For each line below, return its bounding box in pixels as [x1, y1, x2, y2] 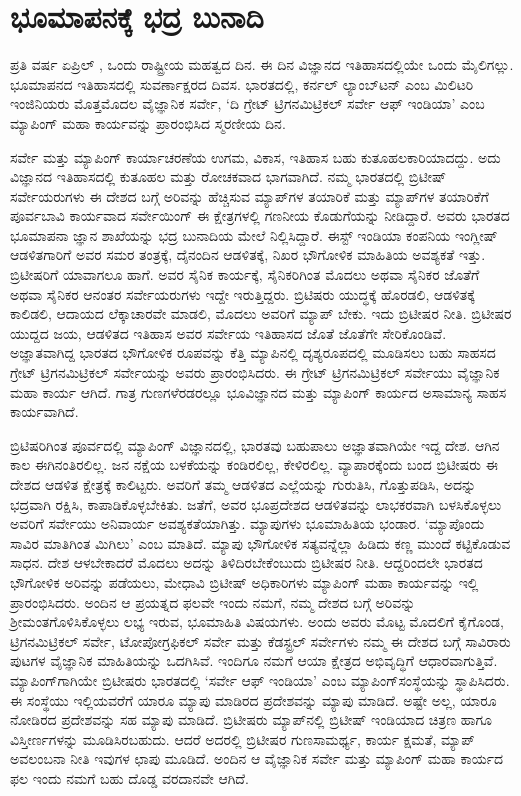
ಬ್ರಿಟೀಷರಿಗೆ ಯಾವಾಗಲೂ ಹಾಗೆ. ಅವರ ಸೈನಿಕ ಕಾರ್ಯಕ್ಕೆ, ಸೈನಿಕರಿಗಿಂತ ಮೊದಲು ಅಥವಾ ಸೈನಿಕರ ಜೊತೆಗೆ [10, 264, 480, 285]
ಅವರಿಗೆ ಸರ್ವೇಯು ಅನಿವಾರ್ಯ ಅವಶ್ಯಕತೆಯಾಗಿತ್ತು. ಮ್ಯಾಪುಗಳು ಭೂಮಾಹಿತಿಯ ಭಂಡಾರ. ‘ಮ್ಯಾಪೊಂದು [10, 513, 485, 534]
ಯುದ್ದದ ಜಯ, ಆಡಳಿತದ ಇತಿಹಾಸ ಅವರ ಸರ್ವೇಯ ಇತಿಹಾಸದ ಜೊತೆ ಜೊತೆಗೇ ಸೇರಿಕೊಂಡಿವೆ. [10, 322, 447, 343]
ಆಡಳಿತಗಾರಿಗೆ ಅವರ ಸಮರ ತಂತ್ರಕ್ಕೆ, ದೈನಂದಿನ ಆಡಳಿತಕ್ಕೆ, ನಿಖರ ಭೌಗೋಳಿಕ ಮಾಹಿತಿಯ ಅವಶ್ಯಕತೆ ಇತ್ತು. [10, 244, 486, 265]
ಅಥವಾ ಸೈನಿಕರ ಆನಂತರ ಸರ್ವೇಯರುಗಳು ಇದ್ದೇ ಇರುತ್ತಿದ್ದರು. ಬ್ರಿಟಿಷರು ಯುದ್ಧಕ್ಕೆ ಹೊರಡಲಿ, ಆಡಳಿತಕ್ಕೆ [10, 283, 475, 304]
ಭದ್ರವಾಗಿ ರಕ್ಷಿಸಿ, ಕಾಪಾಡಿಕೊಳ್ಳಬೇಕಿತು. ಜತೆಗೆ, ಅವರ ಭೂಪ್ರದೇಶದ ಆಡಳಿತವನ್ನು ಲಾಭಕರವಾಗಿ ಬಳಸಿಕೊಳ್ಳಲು [10, 493, 502, 514]
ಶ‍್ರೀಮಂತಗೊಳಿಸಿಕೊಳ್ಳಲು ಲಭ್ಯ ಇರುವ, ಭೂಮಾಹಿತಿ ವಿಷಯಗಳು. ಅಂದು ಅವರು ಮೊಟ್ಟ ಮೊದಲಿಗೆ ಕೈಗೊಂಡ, [10, 611, 504, 632]
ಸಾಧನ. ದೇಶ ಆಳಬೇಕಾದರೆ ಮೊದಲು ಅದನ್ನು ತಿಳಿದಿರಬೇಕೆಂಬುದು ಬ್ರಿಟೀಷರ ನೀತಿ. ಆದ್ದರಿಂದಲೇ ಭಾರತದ [10, 552, 483, 573]
